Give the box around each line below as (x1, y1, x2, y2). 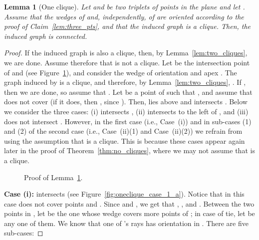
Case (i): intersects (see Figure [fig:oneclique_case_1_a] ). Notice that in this (4, 189, 245, 199)
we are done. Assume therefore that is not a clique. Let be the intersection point (4, 57, 250, 67)
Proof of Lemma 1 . (24, 172, 83, 182)
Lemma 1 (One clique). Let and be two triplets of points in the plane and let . (4, 1, 245, 11)
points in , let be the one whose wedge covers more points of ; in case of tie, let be (4, 208, 255, 219)
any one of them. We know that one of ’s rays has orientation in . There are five (4, 218, 249, 228)
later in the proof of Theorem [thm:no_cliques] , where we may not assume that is (4, 145, 255, 156)
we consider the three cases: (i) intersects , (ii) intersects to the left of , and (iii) (4, 106, 249, 116)
